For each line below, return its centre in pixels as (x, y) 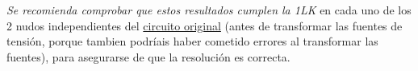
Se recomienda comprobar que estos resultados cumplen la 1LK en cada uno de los (209, 10)
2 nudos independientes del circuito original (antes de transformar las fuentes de (205, 25)
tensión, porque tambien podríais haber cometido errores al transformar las (192, 41)
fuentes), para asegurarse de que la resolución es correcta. (148, 56)
